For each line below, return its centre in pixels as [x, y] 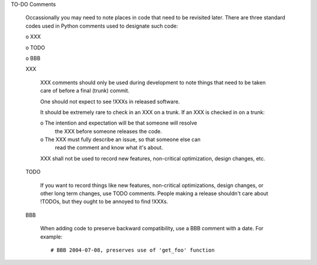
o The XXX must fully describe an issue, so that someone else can [120, 140]
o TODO [35, 48]
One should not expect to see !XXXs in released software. [110, 101]
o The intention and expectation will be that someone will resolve [119, 123]
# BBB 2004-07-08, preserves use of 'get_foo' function [133, 250]
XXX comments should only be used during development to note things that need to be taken [153, 82]
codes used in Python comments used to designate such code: [102, 26]
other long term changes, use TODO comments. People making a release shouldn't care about [154, 193]
